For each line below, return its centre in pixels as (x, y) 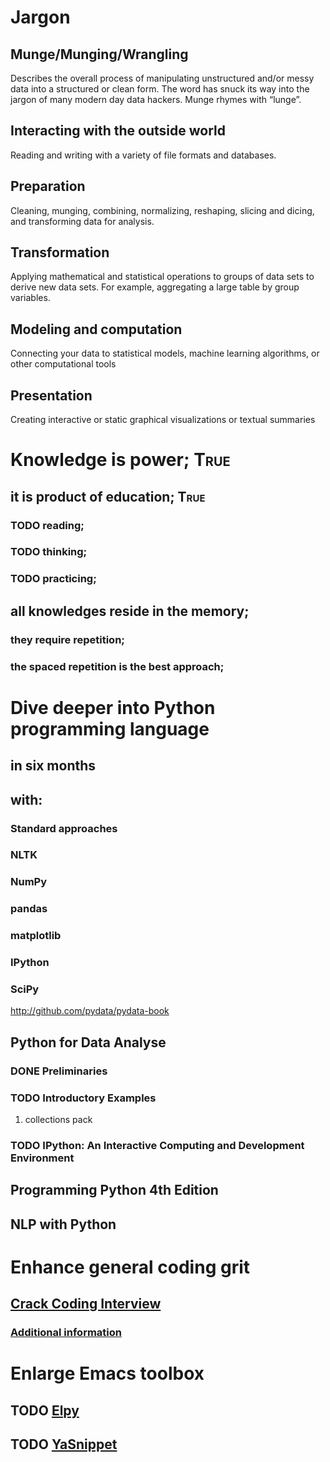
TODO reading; (47, 525)
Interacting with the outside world (118, 131)
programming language (110, 728)
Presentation (51, 395)
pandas (29, 909)
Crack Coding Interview (86, 1304)
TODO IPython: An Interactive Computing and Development (157, 1145)
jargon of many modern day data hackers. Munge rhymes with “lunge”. (156, 99)
